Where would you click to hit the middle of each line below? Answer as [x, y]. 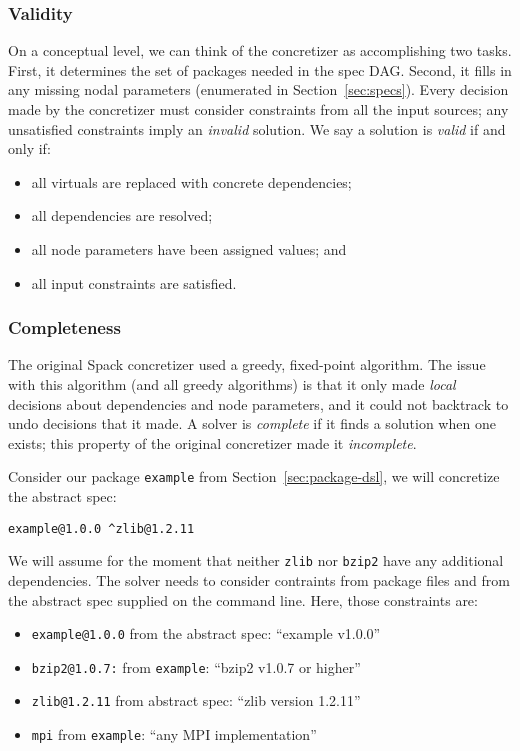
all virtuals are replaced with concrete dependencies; [191, 181]
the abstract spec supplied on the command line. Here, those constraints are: [243, 599]
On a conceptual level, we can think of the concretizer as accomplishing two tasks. [260, 50]
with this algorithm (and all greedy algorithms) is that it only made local [232, 383]
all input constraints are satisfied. [134, 282]
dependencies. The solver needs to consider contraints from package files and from [259, 579]
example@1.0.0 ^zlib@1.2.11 [101, 528]
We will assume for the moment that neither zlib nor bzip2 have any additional [256, 560]
